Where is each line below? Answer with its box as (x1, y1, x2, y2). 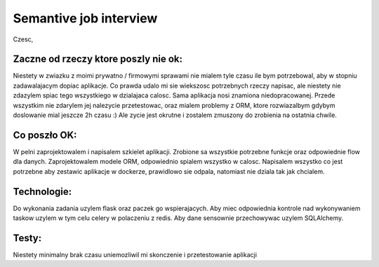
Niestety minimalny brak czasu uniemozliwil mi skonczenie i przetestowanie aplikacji (13, 250, 258, 259)
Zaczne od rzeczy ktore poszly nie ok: (13, 53, 182, 65)
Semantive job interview (13, 11, 158, 26)
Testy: (13, 232, 42, 244)
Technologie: (13, 186, 72, 198)
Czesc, (13, 35, 34, 43)
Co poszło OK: (13, 129, 77, 141)
